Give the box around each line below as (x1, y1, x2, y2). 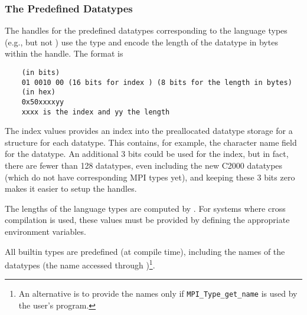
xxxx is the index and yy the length (21, 107, 170, 116)
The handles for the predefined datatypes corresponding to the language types (5, 24, 288, 37)
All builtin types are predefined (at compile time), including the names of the (5, 245, 285, 257)
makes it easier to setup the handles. (5, 182, 137, 195)
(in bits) (21, 68, 60, 77)
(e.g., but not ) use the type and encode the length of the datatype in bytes (5, 35, 278, 48)
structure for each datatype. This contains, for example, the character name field (5, 136, 297, 148)
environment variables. (5, 225, 86, 238)
